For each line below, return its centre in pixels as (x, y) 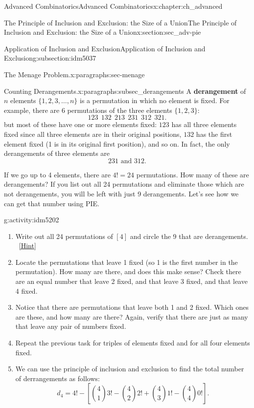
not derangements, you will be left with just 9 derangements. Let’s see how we (121, 193)
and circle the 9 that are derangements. (189, 236)
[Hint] (27, 246)
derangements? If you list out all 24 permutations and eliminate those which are (124, 184)
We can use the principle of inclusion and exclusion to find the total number (130, 369)
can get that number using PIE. (52, 203)
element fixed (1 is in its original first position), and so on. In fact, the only (117, 143)
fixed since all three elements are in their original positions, (93, 134)
